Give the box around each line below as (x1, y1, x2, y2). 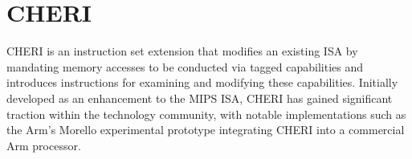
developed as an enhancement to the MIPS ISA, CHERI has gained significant (6, 89, 393, 106)
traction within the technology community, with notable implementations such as (6, 105, 406, 122)
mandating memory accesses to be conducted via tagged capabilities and (6, 58, 364, 75)
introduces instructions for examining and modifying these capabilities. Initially (6, 74, 398, 91)
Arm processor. (6, 137, 81, 153)
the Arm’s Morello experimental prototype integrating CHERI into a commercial (6, 121, 405, 138)
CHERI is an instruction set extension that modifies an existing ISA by (6, 43, 358, 59)
